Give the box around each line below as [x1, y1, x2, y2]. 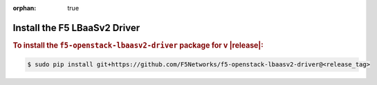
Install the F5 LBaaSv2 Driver [12, 21, 140, 34]
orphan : [12, 4, 37, 12]
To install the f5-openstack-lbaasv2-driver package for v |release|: [12, 40, 264, 50]
